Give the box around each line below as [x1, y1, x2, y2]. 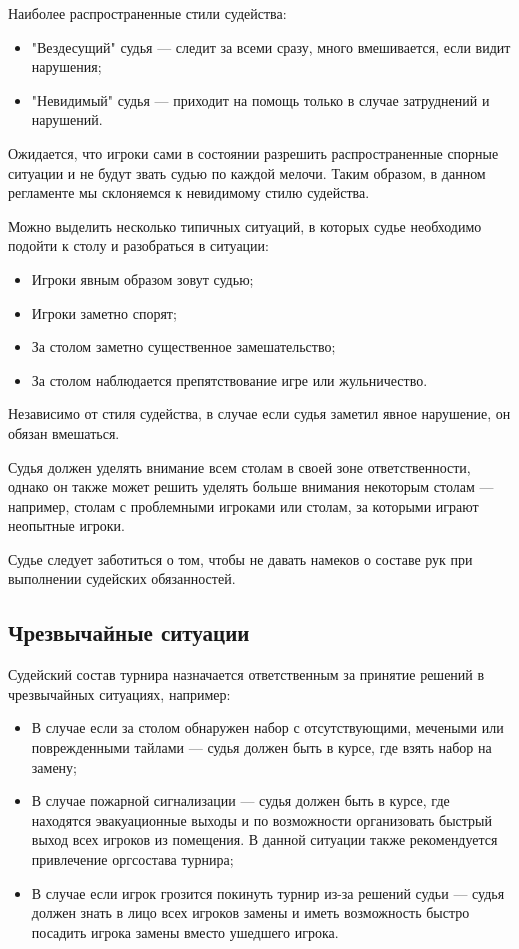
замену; [31, 756, 77, 777]
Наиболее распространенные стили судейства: [8, 3, 287, 23]
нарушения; [31, 56, 102, 77]
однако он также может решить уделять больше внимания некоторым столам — [8, 476, 494, 497]
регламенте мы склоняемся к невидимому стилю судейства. [8, 182, 370, 203]
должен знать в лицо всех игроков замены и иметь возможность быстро [31, 902, 470, 923]
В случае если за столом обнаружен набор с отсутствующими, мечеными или [31, 717, 504, 738]
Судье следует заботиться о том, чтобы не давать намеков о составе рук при [8, 548, 473, 569]
